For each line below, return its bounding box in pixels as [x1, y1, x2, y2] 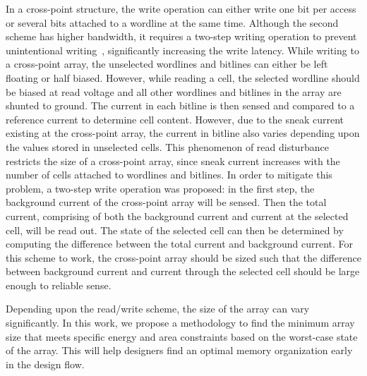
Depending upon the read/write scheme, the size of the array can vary [6, 301, 310, 316]
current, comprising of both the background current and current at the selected [6, 208, 349, 223]
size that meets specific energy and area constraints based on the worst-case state [6, 329, 358, 344]
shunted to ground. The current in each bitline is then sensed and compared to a [6, 98, 355, 113]
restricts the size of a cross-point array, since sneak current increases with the [6, 153, 340, 168]
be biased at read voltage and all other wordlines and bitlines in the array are [6, 84, 342, 99]
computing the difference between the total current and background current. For [6, 236, 354, 251]
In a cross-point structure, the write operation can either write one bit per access [6, 1, 356, 16]
